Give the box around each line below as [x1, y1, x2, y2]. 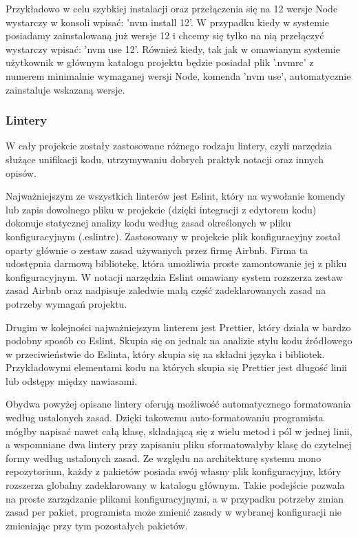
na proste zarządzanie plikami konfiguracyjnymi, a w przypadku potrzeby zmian [6, 491, 344, 505]
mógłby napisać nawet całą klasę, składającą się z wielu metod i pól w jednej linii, [6, 423, 352, 438]
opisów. [6, 165, 36, 180]
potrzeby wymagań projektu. [6, 296, 127, 310]
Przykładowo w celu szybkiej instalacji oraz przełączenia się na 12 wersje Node [6, 1, 338, 15]
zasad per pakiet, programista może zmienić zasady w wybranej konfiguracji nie [6, 505, 342, 519]
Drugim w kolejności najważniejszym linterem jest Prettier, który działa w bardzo [6, 319, 351, 334]
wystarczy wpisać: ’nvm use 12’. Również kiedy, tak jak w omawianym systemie [6, 41, 340, 56]
